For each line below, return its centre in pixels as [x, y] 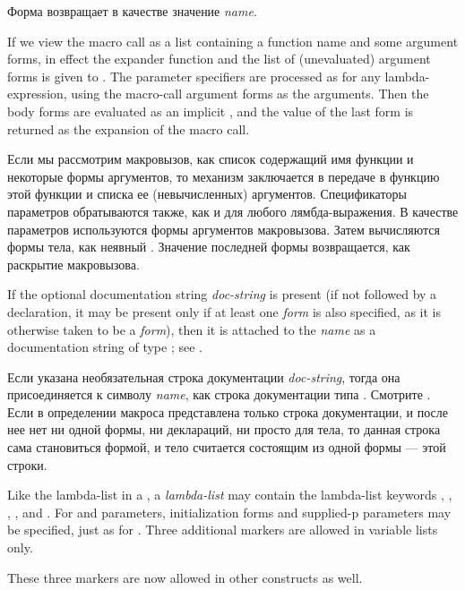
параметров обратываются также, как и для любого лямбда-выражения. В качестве [233, 211]
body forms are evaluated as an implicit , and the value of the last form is [211, 111]
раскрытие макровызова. [73, 264]
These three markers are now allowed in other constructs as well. [185, 577]
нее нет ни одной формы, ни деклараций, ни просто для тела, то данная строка [224, 429]
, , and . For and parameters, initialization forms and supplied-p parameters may [229, 512]
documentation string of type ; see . [105, 347]
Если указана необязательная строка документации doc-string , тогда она [204, 376]
